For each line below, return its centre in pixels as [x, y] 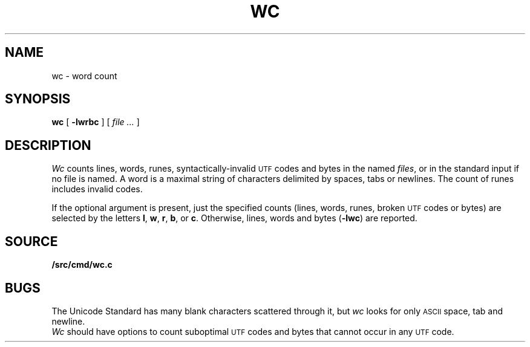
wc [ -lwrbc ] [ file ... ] [96, 122]
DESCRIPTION [48, 145]
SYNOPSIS [38, 99]
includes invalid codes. [97, 189]
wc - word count [84, 76]
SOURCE [31, 241]
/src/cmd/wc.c [82, 265]
